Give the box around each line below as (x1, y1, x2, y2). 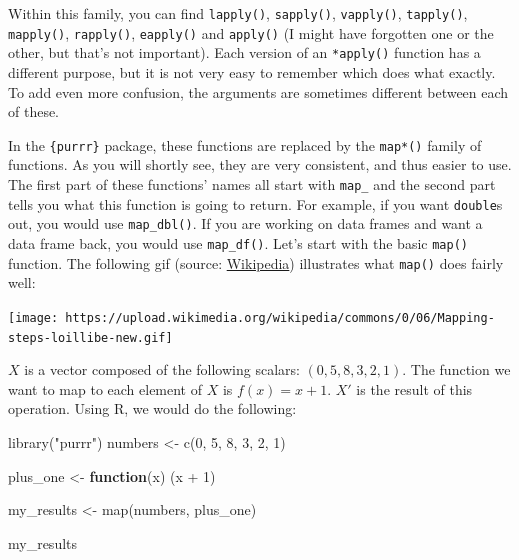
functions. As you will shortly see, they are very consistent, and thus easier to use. (8, 154, 512, 175)
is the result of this (356, 378, 473, 399)
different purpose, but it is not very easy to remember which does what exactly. (8, 61, 496, 82)
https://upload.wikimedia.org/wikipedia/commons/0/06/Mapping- (65, 310, 495, 325)
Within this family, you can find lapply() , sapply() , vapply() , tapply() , (8, 3, 468, 23)
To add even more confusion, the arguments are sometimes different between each (8, 81, 509, 102)
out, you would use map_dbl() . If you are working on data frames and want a (8, 213, 483, 234)
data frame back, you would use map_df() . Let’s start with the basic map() (8, 232, 468, 253)
